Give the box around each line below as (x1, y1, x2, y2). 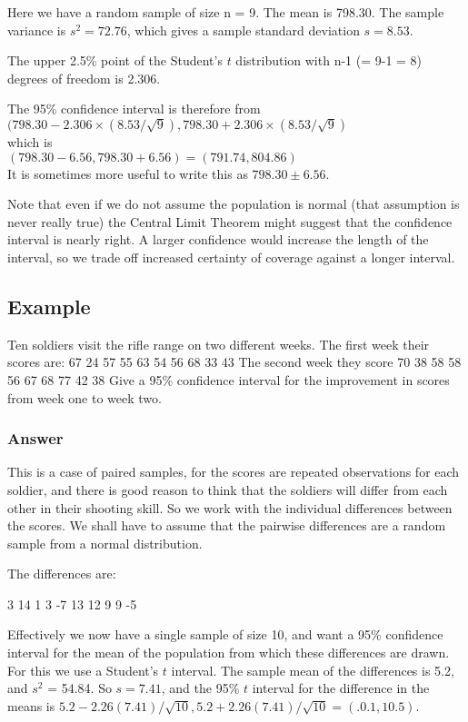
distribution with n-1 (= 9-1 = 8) (235, 51, 423, 70)
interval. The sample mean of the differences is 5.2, (171, 660, 454, 679)
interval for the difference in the (252, 678, 430, 697)
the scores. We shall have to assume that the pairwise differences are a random (7, 516, 446, 535)
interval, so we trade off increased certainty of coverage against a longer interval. (7, 247, 455, 266)
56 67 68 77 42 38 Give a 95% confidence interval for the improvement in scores (7, 370, 450, 389)
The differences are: (7, 564, 116, 583)
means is (7, 696, 55, 715)
